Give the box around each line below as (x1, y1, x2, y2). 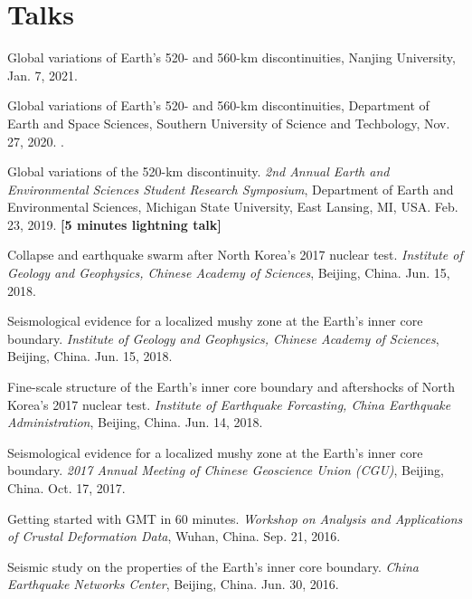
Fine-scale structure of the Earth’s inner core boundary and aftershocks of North (7, 377, 456, 396)
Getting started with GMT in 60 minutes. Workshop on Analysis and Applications (7, 509, 463, 528)
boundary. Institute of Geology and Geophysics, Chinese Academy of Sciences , (7, 328, 439, 347)
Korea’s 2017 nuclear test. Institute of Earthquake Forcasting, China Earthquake (7, 395, 451, 414)
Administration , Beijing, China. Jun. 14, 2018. (7, 413, 263, 432)
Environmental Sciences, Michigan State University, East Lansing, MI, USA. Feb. (7, 197, 458, 216)
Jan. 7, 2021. (7, 65, 78, 84)
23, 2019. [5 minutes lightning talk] (7, 214, 222, 233)
